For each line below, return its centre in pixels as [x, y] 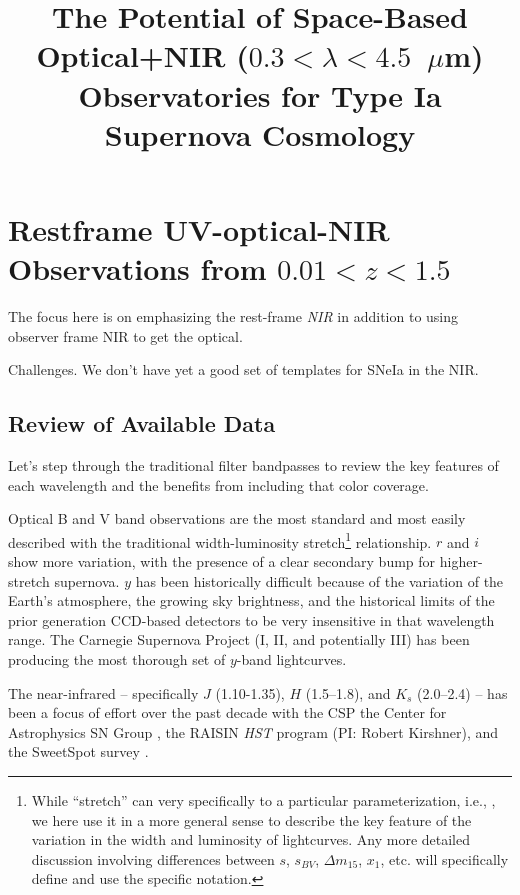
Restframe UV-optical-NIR [199, 228]
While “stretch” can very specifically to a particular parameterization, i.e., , [263, 800]
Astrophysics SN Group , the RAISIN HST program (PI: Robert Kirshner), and [253, 731]
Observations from [137, 268]
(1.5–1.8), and [348, 692]
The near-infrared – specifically [103, 692]
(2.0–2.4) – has [462, 692]
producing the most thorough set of [117, 659]
